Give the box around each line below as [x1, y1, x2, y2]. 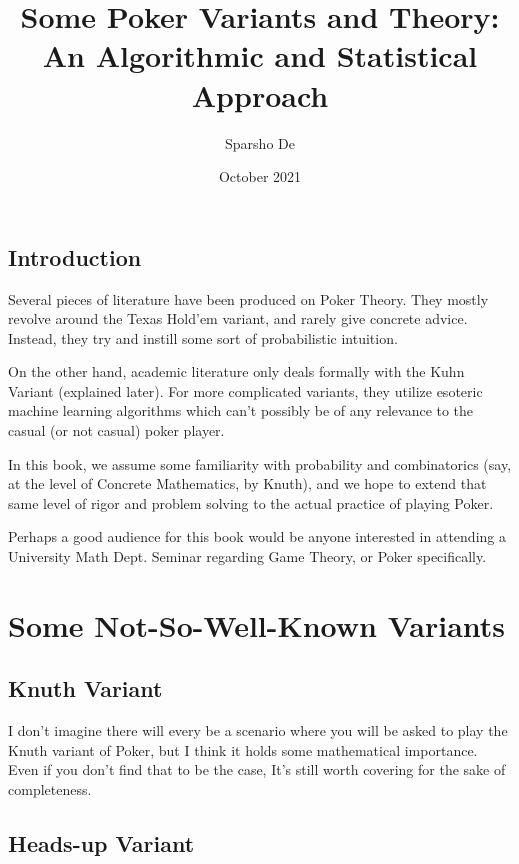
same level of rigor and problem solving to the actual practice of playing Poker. [8, 492, 494, 513]
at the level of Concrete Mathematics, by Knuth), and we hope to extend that [8, 473, 487, 494]
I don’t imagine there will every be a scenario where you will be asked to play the [8, 720, 508, 741]
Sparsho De [225, 132, 295, 153]
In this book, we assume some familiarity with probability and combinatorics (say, [8, 453, 512, 474]
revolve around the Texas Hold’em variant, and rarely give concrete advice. [8, 308, 468, 329]
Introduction [8, 241, 142, 272]
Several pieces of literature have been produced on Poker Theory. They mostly [8, 288, 489, 309]
